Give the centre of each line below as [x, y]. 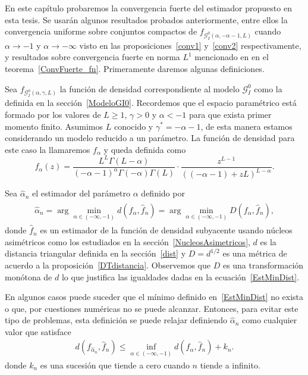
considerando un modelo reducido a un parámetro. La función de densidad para [150, 138]
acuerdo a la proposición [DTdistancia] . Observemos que [108, 265]
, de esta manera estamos [246, 126]
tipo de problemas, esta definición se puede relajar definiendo [116, 320]
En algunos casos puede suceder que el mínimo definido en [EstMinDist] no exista [154, 297]
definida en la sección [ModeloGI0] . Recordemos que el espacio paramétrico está [151, 103]
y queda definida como [145, 149]
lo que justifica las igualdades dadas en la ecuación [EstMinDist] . [180, 276]
